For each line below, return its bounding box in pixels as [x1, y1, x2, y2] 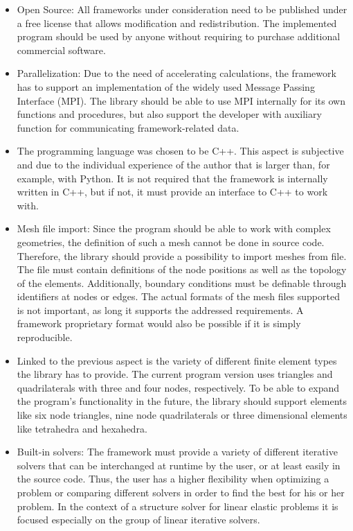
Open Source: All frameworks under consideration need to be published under [17, 2, 347, 16]
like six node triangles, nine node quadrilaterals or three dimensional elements [17, 408, 347, 422]
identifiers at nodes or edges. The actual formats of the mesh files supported [17, 289, 340, 304]
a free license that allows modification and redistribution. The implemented [17, 15, 337, 30]
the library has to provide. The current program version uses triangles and [17, 367, 333, 381]
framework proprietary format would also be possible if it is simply [17, 316, 301, 331]
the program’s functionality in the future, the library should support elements [17, 394, 347, 408]
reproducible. [17, 330, 73, 345]
